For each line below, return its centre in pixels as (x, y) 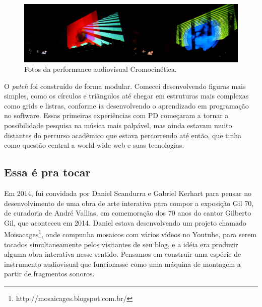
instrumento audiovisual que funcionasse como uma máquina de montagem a (122, 264)
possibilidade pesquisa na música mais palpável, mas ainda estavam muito (118, 125)
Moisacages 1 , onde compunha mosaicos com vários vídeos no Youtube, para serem (130, 234)
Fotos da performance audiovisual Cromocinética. (101, 69)
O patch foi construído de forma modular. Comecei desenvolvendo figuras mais (125, 86)
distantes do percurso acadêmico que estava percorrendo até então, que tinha (123, 135)
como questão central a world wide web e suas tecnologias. (94, 145)
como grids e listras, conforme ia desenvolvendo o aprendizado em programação (126, 105)
